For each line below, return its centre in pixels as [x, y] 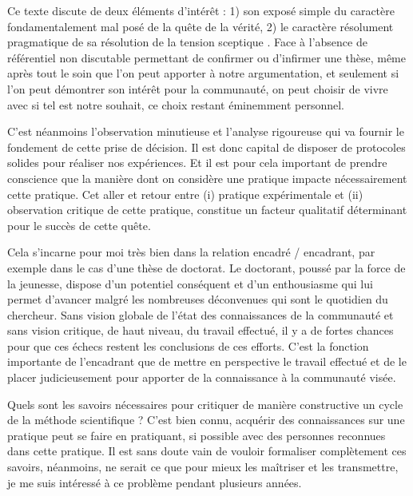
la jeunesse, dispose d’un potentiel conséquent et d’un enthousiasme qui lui [190, 283]
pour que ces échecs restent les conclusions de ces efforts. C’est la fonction [188, 345]
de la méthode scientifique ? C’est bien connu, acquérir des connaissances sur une [206, 420]
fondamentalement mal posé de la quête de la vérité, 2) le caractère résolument [201, 26]
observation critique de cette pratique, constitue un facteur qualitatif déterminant [207, 210]
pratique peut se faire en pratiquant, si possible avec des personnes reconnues [197, 435]
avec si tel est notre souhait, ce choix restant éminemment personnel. [176, 104]
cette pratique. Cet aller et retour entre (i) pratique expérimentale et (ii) [185, 194]
